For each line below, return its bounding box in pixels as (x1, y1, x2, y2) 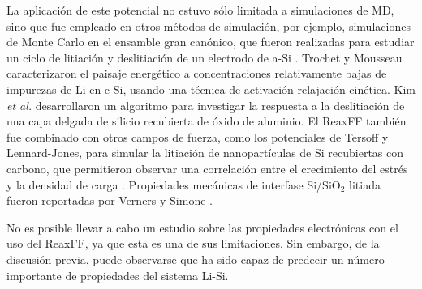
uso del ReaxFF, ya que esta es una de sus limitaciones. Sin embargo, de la (6, 235, 380, 252)
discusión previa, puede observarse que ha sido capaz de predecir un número (6, 250, 385, 267)
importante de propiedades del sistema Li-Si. (6, 266, 229, 283)
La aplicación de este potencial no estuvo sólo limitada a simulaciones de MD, (6, 2, 394, 18)
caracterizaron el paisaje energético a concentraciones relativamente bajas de (6, 65, 387, 82)
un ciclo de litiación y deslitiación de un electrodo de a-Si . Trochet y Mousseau (6, 49, 403, 66)
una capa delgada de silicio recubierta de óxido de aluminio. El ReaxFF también (6, 113, 407, 130)
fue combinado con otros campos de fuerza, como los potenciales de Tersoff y (6, 128, 389, 145)
